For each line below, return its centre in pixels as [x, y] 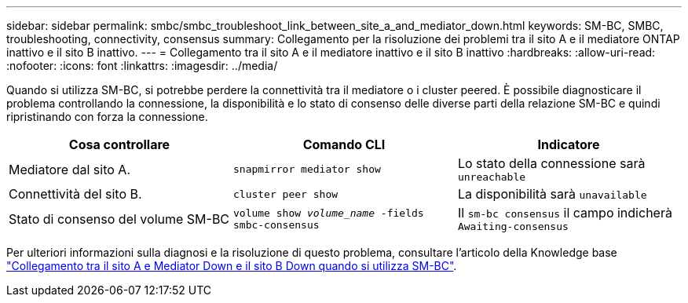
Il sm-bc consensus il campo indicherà [565, 213]
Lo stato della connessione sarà [551, 163]
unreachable [492, 177]
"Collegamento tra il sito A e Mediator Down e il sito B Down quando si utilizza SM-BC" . [232, 266]
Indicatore [569, 144]
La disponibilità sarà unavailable [552, 194]
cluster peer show [285, 194]
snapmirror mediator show [307, 169]
